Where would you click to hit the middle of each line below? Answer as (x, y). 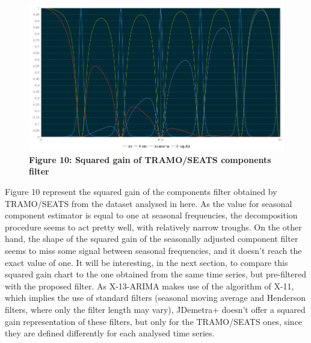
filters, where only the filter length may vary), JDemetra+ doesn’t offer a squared (155, 309)
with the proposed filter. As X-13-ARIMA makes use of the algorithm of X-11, (149, 286)
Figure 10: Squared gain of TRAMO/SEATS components (150, 159)
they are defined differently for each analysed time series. (110, 333)
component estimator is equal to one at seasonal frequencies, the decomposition (151, 215)
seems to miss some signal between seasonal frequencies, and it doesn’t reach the (153, 250)
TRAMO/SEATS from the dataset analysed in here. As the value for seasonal (149, 203)
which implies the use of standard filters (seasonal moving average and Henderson (155, 298)
